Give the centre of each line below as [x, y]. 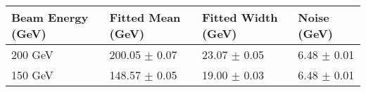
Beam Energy [50, 17]
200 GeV [32, 54]
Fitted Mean [145, 17]
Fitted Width [240, 17]
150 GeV [32, 75]
